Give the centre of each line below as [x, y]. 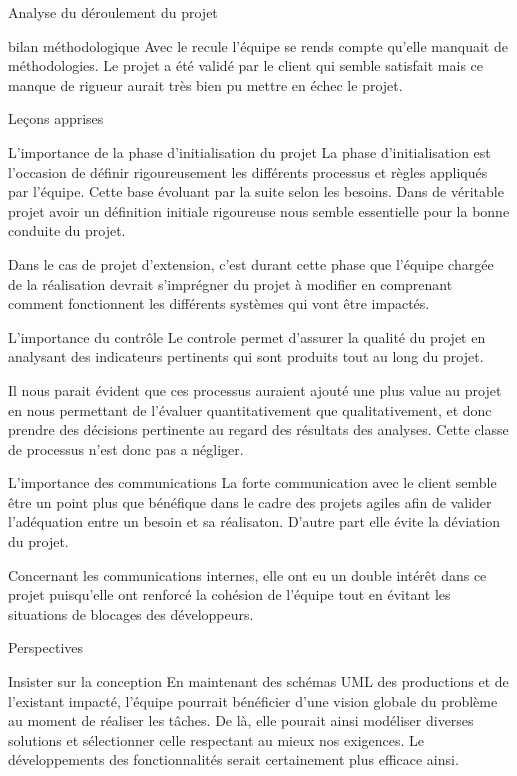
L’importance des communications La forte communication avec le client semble [252, 482]
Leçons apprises [56, 118]
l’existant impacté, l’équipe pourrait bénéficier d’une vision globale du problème [253, 700]
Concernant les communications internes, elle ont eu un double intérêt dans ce [247, 574]
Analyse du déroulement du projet [113, 12]
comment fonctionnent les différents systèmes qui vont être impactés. [219, 303]
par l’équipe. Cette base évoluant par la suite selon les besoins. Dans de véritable [256, 191]
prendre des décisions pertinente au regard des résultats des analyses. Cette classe [258, 429]
